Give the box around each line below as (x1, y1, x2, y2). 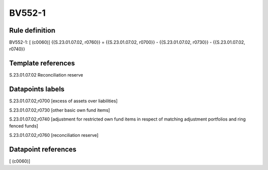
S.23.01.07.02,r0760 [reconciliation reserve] (9, 132, 99, 138)
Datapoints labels (9, 85, 65, 93)
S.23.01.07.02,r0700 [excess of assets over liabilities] (9, 98, 118, 104)
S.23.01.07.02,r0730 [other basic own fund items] (9, 107, 110, 113)
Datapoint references (9, 145, 77, 153)
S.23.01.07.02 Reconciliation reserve (9, 72, 83, 78)
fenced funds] (9, 123, 38, 129)
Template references (9, 59, 75, 68)
